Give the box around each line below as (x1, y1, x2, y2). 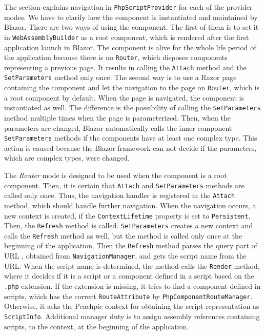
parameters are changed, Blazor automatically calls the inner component (4, 122, 232, 133)
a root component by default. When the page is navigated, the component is (4, 92, 244, 103)
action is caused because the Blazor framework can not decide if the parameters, (4, 142, 257, 153)
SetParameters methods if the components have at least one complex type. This (4, 132, 257, 143)
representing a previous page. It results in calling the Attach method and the (4, 62, 247, 72)
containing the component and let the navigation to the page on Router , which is (4, 82, 260, 93)
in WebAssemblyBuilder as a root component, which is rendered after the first (4, 31, 249, 42)
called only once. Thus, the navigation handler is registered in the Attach (4, 190, 235, 201)
